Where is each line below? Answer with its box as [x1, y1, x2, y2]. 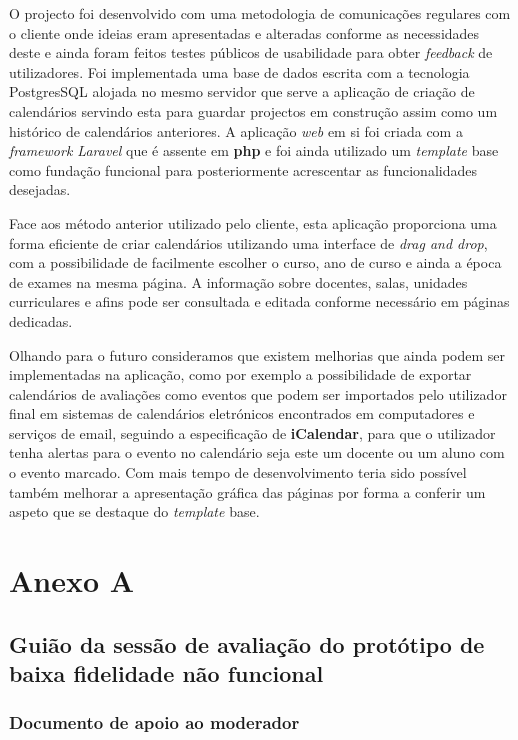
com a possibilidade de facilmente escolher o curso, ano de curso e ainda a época [9, 252, 502, 273]
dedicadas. [9, 310, 73, 331]
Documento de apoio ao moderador [9, 710, 300, 735]
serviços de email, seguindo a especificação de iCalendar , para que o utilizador [9, 422, 496, 443]
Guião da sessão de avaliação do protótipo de [9, 628, 485, 659]
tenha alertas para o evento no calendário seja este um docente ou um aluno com [9, 442, 505, 463]
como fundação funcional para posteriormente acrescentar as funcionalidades [9, 159, 477, 180]
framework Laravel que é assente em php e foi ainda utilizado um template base [9, 140, 499, 161]
